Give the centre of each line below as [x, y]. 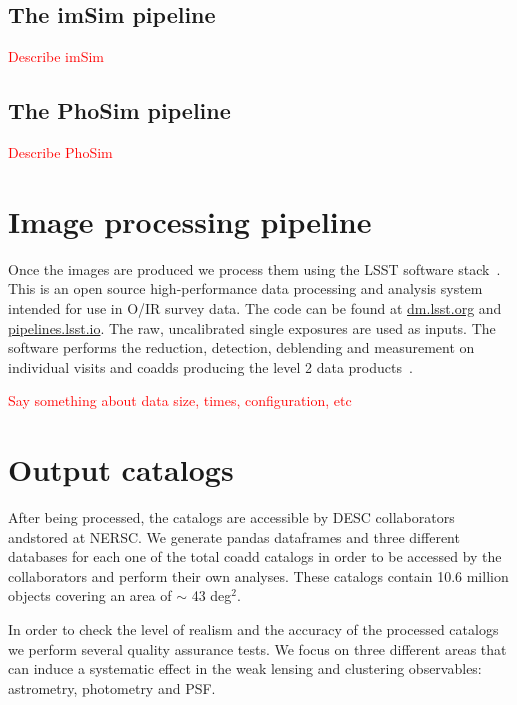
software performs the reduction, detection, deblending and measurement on [241, 347]
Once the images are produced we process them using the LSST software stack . [254, 268]
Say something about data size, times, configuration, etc [180, 400]
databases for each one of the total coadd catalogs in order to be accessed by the [255, 556]
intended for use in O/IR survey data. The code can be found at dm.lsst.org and [255, 307]
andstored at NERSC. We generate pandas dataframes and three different [234, 536]
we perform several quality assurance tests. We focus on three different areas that [257, 648]
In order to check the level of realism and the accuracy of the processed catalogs [253, 628]
